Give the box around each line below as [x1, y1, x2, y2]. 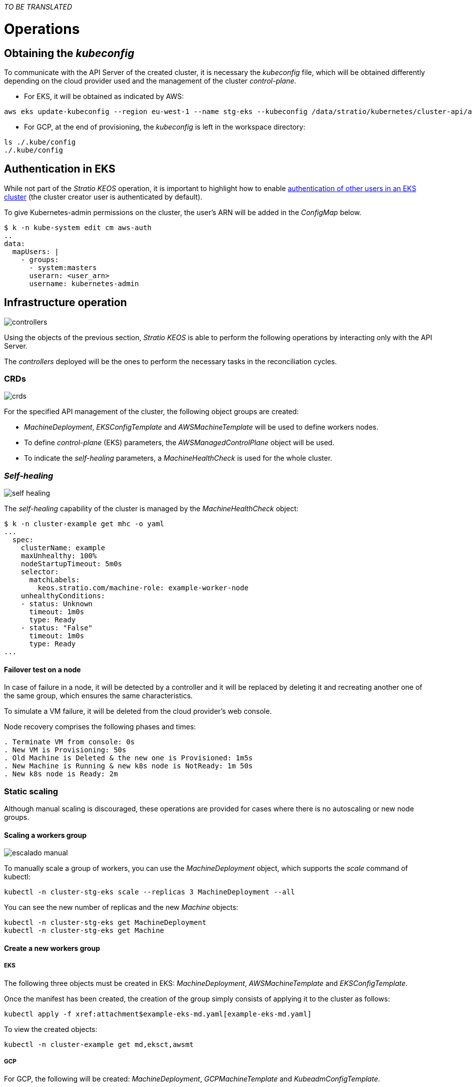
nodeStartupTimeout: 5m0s [20, 560, 122, 568]
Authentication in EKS [4, 163, 115, 176]
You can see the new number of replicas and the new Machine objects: [4, 903, 238, 912]
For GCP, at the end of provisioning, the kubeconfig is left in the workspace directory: [24, 122, 305, 131]
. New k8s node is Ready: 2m [4, 770, 118, 778]
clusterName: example [20, 544, 105, 552]
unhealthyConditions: [20, 592, 105, 600]
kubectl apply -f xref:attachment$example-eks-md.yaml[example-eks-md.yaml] [4, 1009, 312, 1018]
